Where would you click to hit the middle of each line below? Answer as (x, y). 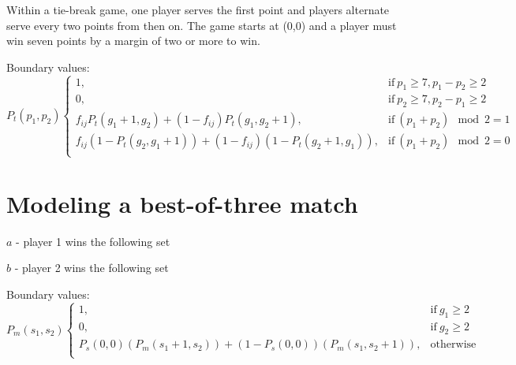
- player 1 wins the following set (93, 241)
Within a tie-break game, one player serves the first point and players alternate (198, 9)
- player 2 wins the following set (92, 268)
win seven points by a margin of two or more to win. (133, 41)
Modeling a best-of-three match (182, 203)
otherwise (453, 345)
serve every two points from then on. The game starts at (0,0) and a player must (202, 25)
